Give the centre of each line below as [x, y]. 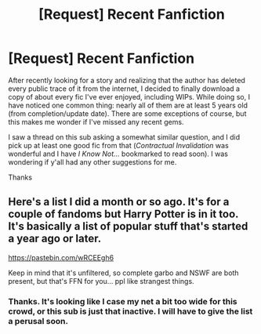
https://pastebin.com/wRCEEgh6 [61, 257]
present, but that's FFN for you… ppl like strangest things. [101, 281]
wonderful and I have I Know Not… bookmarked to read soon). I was [118, 154]
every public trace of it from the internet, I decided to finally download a [124, 89]
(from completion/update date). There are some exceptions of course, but [127, 113]
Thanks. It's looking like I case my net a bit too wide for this [123, 301]
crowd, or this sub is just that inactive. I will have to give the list [130, 311]
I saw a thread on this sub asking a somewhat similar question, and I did [124, 137]
